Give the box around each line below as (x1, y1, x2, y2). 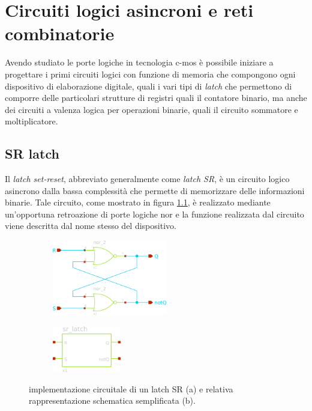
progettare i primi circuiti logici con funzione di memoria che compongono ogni (5, 67, 296, 80)
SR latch (5, 144, 59, 163)
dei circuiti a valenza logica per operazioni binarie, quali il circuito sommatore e (5, 103, 298, 115)
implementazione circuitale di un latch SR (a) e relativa (29, 382, 233, 395)
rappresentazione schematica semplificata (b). (29, 394, 196, 407)
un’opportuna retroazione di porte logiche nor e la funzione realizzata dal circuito (5, 207, 304, 220)
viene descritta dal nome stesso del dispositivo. (5, 219, 176, 232)
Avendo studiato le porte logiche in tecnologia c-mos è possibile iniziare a (5, 56, 274, 68)
